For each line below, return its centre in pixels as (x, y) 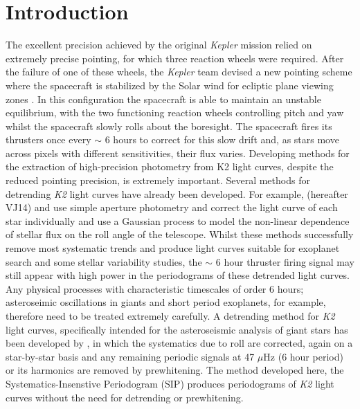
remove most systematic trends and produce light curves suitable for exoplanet (173, 248)
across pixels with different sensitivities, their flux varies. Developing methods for (178, 153)
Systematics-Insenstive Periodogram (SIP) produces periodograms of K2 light (170, 383)
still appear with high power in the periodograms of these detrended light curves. (178, 275)
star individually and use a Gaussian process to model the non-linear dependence (178, 220)
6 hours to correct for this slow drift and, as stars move (222, 139)
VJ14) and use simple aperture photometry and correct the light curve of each (172, 207)
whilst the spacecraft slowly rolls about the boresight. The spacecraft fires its (169, 126)
